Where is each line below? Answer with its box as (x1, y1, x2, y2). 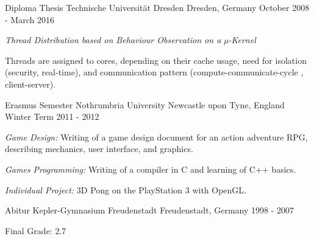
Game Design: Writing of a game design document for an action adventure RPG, (5, 130, 308, 143)
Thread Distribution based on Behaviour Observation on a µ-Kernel (5, 33, 256, 46)
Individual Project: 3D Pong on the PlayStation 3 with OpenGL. (5, 183, 246, 196)
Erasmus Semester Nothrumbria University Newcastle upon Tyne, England (5, 98, 285, 111)
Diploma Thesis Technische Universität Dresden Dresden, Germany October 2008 (5, 1, 310, 13)
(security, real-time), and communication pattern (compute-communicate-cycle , (5, 66, 304, 78)
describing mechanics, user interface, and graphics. (5, 142, 193, 155)
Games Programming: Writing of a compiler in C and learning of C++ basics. (5, 162, 296, 175)
